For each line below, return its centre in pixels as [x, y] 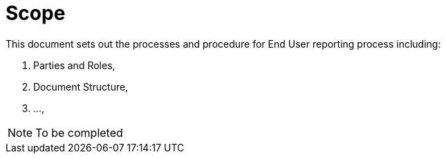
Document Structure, [81, 86]
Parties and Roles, [74, 65]
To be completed [79, 132]
